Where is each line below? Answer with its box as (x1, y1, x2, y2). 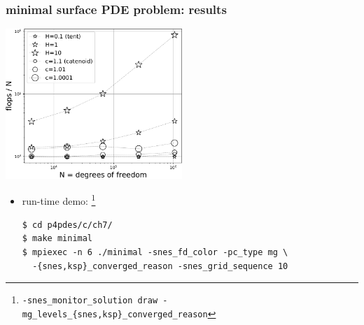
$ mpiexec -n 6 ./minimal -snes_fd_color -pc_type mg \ (22, 247, 288, 257)
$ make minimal (22, 233, 93, 244)
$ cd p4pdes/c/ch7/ (22, 219, 113, 230)
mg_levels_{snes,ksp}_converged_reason (22, 309, 208, 319)
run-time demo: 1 (22, 192, 96, 208)
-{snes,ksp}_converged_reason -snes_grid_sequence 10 (32, 261, 288, 271)
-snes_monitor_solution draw (22, 296, 158, 306)
